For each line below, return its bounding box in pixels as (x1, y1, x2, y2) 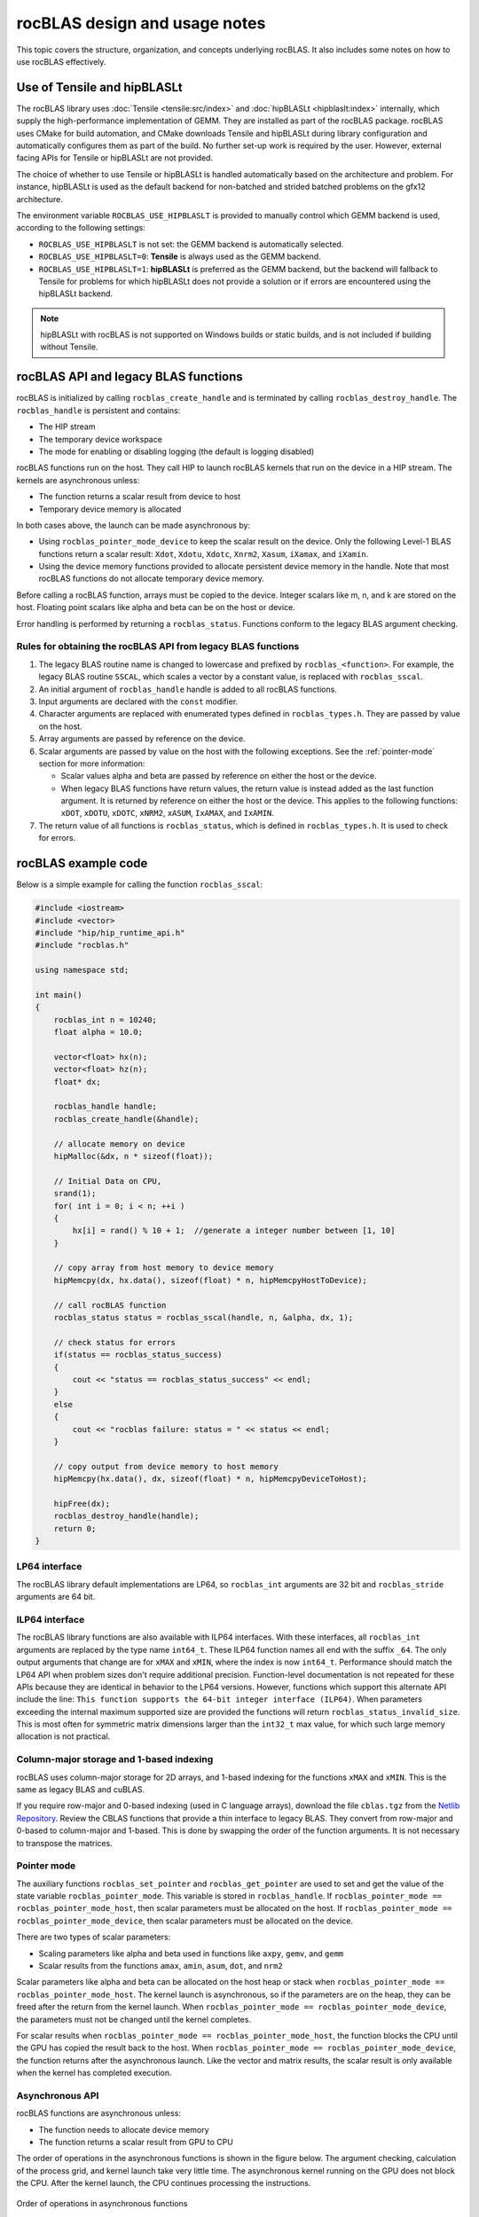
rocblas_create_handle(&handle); (53, 1114, 200, 1124)
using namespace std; (35, 965, 130, 975)
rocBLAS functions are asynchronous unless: (16, 2108, 182, 2119)
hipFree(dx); (53, 1499, 111, 1508)
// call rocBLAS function (53, 1300, 167, 1310)
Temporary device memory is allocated (38, 504, 182, 514)
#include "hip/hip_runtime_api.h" (35, 928, 185, 937)
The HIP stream (38, 421, 96, 432)
